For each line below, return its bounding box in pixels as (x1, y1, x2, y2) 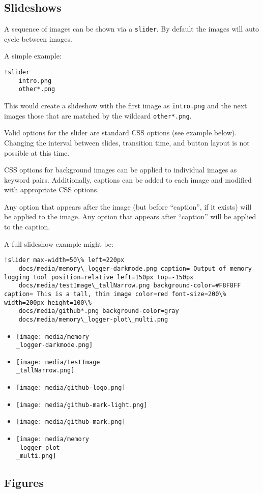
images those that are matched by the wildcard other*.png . (4, 110, 192, 121)
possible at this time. (4, 147, 70, 158)
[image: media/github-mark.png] (16, 418, 126, 426)
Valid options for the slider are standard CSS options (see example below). (4, 127, 237, 138)
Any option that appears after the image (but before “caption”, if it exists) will (4, 201, 252, 212)
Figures (4, 475, 44, 490)
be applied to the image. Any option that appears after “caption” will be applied (4, 211, 256, 222)
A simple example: (4, 50, 62, 61)
